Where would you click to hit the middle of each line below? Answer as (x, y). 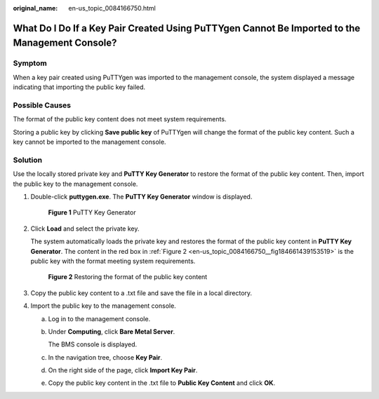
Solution (28, 160)
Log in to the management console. (99, 318)
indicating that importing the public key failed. (79, 87)
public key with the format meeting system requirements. (113, 261)
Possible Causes (42, 105)
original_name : (35, 8)
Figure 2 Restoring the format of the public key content (128, 277)
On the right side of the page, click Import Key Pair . (123, 370)
